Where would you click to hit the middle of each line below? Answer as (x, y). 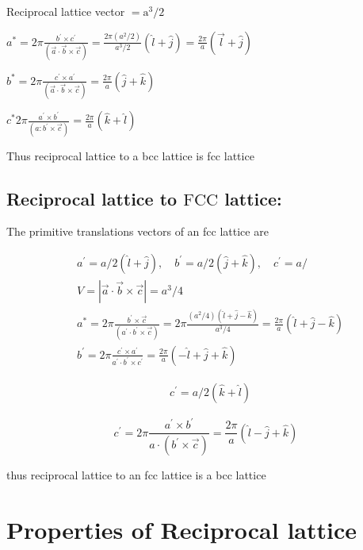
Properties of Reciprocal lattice (182, 529)
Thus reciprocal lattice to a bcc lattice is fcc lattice (130, 155)
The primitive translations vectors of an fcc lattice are (138, 231)
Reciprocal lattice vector (66, 11)
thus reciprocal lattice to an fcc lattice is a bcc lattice (136, 475)
